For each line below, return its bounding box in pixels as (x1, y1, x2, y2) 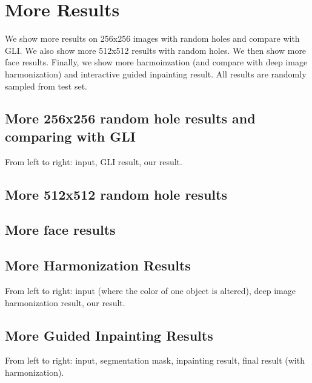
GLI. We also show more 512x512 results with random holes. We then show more (5, 44, 307, 56)
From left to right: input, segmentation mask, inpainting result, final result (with (5, 354, 305, 367)
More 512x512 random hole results (5, 185, 227, 203)
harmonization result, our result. (5, 296, 125, 309)
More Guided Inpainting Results (5, 326, 213, 344)
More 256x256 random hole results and (5, 109, 256, 128)
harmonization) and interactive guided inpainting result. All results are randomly (5, 67, 307, 80)
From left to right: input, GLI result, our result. (5, 155, 182, 168)
